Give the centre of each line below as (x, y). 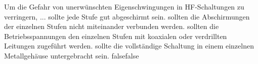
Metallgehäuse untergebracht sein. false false (72, 55)
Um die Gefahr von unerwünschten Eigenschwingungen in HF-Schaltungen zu (124, 6)
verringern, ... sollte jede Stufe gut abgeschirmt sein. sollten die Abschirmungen (127, 16)
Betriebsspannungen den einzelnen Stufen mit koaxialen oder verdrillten (116, 36)
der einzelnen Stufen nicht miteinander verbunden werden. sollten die (112, 26)
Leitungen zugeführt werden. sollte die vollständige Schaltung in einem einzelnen (129, 46)
